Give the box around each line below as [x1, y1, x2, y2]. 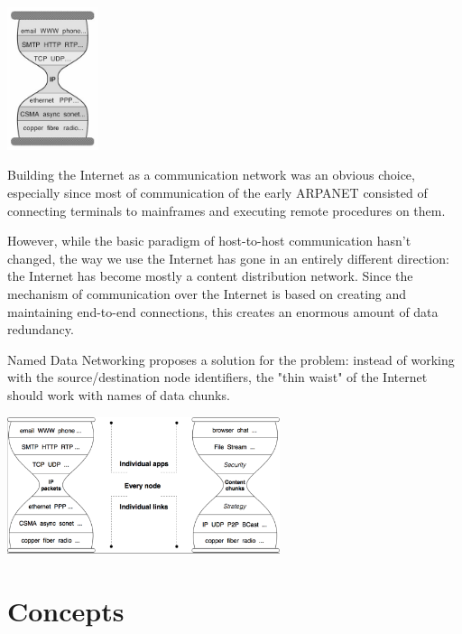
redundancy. [7, 320, 74, 339]
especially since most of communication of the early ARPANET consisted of [7, 183, 428, 202]
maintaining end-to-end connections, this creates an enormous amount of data [7, 302, 439, 321]
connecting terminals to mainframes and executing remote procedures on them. [7, 200, 446, 219]
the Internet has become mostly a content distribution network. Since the [7, 266, 413, 285]
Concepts [7, 592, 125, 629]
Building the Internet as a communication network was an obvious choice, [7, 165, 415, 184]
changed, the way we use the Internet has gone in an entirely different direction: [7, 248, 449, 267]
